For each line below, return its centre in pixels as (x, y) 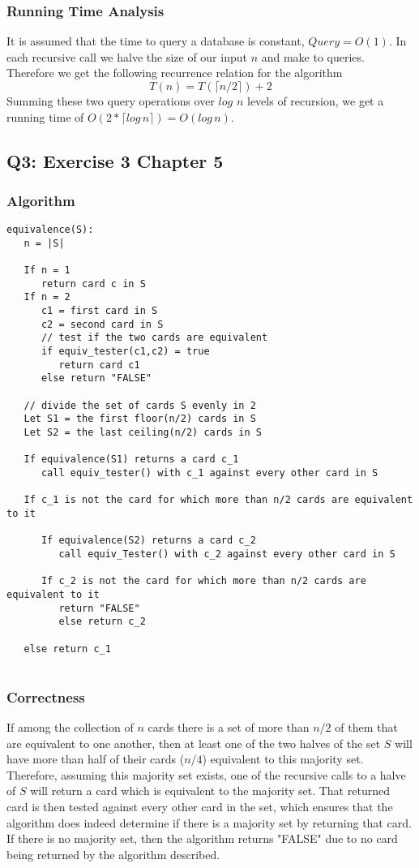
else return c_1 (67, 649)
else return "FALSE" (96, 378)
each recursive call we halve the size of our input (127, 56)
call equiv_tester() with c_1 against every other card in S (209, 473)
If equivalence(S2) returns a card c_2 (148, 541)
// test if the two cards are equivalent (154, 338)
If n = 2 (47, 297)
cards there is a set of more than (229, 727)
